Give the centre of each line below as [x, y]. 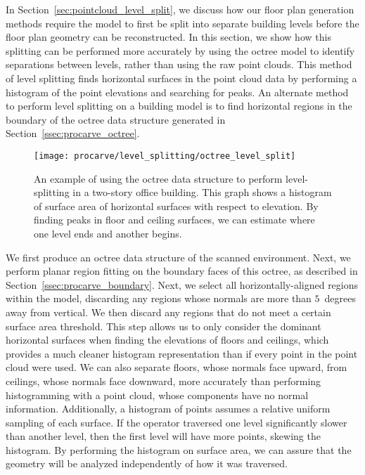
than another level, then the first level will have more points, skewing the [163, 436]
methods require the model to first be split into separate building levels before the [182, 23]
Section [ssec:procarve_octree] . [73, 133]
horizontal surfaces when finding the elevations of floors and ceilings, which [167, 340]
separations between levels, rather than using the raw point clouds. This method [179, 64]
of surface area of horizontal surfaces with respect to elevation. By [176, 206]
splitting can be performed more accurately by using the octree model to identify [180, 50]
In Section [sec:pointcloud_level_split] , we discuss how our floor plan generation [180, 9]
